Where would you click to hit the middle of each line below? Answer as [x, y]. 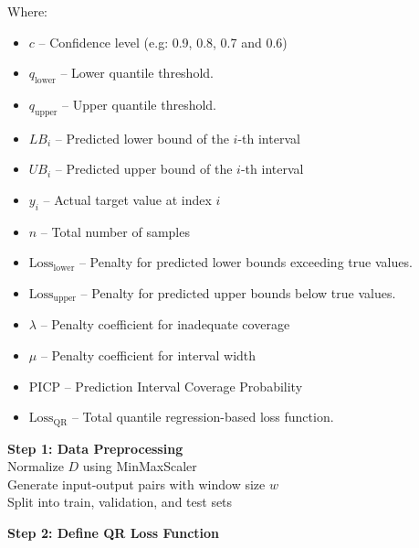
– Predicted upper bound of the [144, 169]
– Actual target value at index [127, 199]
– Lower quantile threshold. [137, 73]
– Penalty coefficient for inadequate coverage [165, 324]
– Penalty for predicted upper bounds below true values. [238, 292]
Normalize [36, 466]
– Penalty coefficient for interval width [148, 355]
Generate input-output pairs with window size [136, 484]
